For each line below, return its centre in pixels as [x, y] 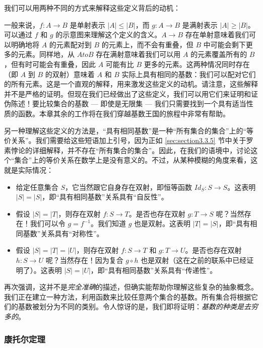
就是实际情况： [29, 169]
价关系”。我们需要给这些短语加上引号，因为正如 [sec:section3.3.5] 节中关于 [125, 140]
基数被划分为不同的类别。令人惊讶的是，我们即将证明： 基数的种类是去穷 [138, 306]
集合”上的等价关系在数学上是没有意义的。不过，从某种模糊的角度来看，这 [136, 160]
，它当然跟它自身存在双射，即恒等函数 [129, 187]
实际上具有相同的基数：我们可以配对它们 [189, 74]
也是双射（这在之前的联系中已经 [194, 260]
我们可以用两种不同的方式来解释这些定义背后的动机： [92, 8]
